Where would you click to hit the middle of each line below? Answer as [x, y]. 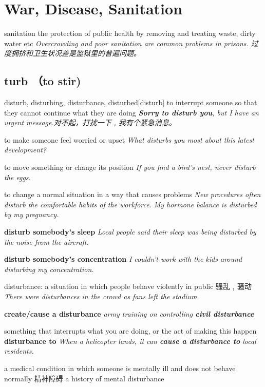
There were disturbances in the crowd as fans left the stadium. [102, 296]
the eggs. [17, 177]
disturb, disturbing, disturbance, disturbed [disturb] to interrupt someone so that [131, 102]
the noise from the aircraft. [46, 241]
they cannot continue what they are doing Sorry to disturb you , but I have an [131, 112]
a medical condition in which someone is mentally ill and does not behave [120, 368]
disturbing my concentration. [49, 269]
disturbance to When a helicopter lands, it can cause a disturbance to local [130, 341]
